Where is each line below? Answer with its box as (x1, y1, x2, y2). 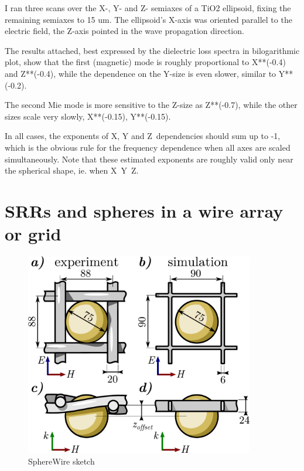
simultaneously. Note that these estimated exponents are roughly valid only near (5, 153, 293, 165)
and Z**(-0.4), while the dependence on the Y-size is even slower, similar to (5, 67, 276, 79)
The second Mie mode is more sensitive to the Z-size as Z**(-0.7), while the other (5, 99, 298, 111)
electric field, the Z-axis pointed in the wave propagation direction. (5, 25, 244, 37)
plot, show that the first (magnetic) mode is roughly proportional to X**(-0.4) (5, 56, 286, 68)
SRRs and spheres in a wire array (5, 198, 283, 222)
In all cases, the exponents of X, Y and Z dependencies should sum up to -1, (5, 130, 281, 142)
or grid (5, 222, 62, 246)
